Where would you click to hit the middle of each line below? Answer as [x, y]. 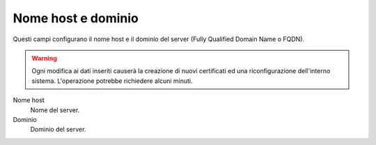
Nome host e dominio [76, 18]
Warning [44, 58]
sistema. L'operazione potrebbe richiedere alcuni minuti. [112, 81]
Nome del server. [55, 110]
